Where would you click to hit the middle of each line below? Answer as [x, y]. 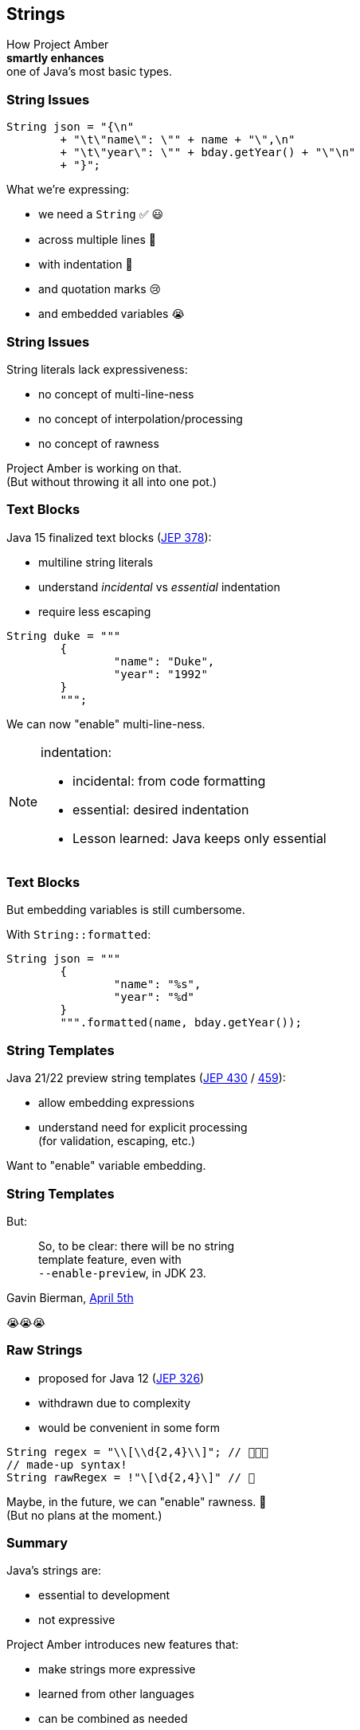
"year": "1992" [160, 674]
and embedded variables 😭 [112, 314]
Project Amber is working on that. [94, 468]
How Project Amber [58, 45]
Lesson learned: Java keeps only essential [200, 838]
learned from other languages [116, 1694]
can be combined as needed [113, 1719]
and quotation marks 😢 [100, 289]
